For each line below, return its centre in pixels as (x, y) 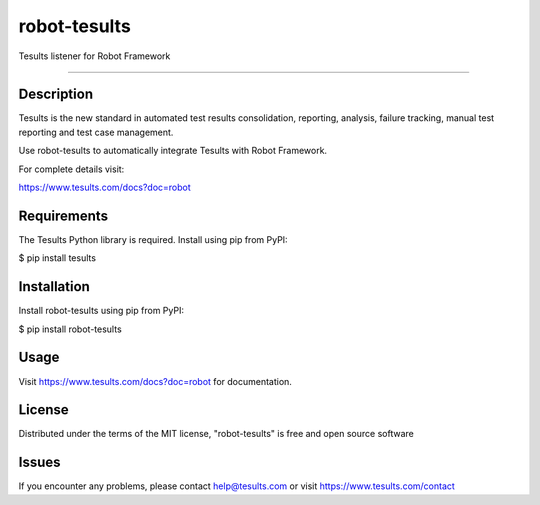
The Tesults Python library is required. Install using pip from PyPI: (153, 239)
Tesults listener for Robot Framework (94, 56)
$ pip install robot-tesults (70, 329)
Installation (54, 286)
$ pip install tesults (57, 258)
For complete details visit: (71, 169)
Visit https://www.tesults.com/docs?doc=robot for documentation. (155, 381)
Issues (39, 462)
